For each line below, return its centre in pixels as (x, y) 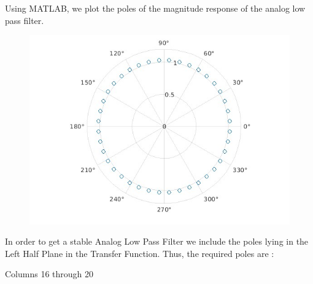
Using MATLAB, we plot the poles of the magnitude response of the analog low (155, 8)
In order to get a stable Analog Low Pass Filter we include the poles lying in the (157, 241)
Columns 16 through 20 (49, 274)
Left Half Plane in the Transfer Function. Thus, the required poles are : (140, 253)
